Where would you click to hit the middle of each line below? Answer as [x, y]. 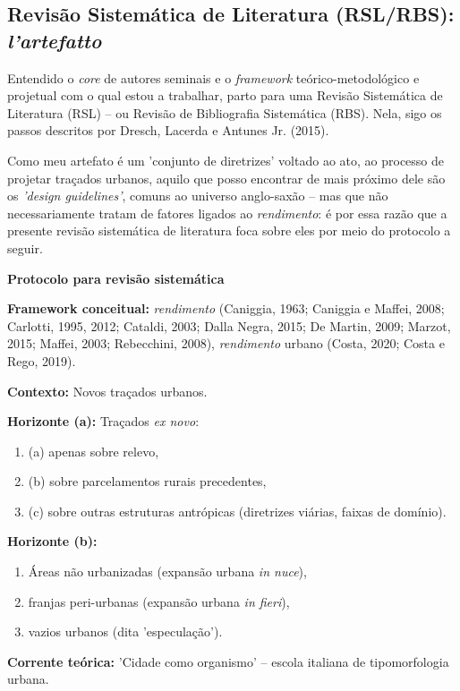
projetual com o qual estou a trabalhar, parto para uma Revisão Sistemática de [225, 95]
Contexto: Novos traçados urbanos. [107, 391]
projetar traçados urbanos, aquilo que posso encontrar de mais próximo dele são [226, 178]
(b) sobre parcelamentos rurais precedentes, [147, 481]
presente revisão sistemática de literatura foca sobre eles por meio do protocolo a [229, 230]
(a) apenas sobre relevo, [94, 451]
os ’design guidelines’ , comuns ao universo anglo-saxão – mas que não [198, 196]
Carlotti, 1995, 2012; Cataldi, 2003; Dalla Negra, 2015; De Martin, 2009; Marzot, [229, 325]
